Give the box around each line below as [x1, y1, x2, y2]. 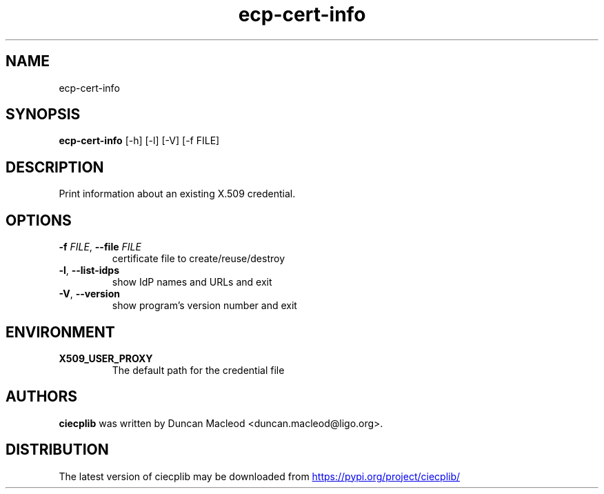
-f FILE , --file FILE [59, 241, 141, 253]
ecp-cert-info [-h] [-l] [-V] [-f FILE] [59, 135, 220, 147]
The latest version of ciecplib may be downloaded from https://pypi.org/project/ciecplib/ [59, 470, 461, 482]
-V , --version [59, 288, 120, 300]
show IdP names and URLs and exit [112, 276, 272, 288]
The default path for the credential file [112, 364, 285, 376]
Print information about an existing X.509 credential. [59, 188, 296, 200]
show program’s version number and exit [112, 299, 297, 312]
